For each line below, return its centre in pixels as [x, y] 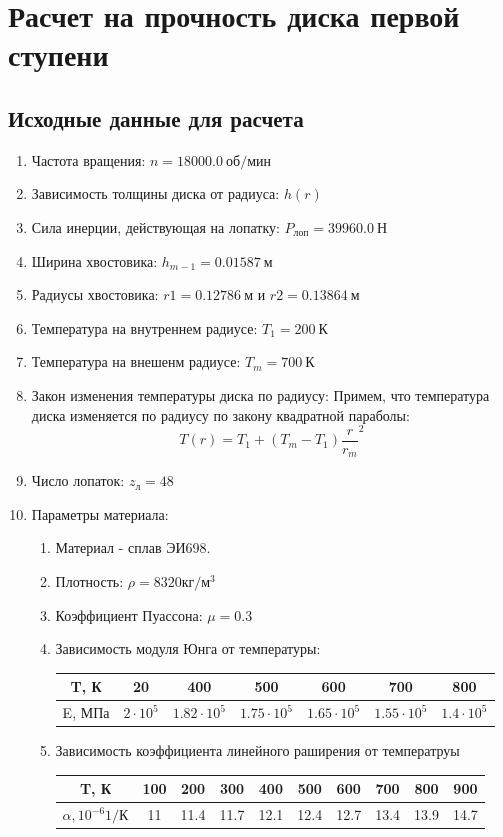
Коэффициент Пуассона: [129, 614]
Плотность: [89, 580]
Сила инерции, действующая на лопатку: [155, 226]
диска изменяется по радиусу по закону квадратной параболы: [220, 414]
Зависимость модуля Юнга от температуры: [188, 648]
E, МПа [86, 712]
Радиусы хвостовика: [95, 294]
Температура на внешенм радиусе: [136, 361]
